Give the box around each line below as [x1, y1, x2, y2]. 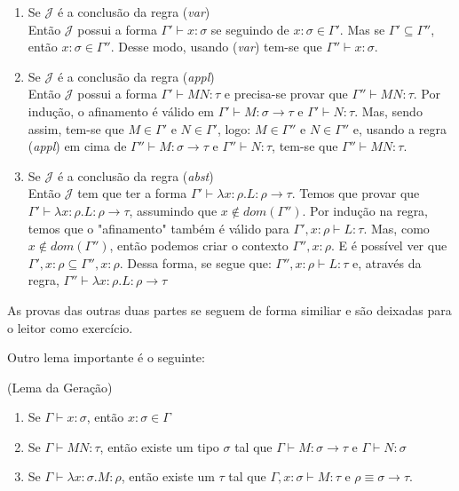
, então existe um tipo [99, 437, 219, 455]
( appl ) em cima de [28, 137, 127, 155]
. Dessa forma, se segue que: [119, 253, 272, 272]
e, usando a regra [352, 119, 447, 138]
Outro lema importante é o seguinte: [7, 348, 205, 367]
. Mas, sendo [354, 101, 423, 120]
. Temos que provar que [291, 184, 420, 202]
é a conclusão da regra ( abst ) [57, 166, 214, 185]
